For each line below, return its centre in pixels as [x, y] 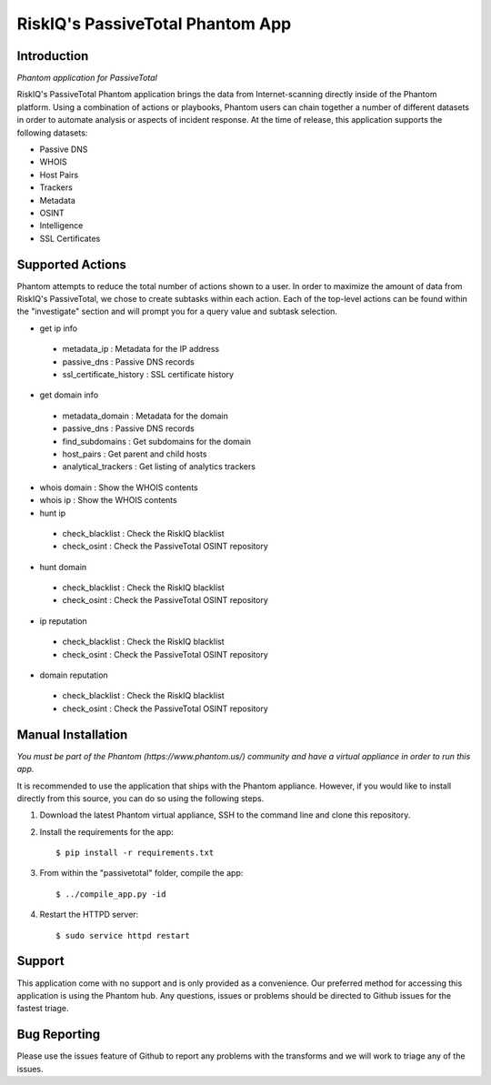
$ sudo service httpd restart [123, 935]
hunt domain [63, 567]
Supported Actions [71, 264]
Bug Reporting [59, 1035]
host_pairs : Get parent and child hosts [135, 454]
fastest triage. [43, 1009]
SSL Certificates [70, 238]
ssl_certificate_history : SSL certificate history [148, 374]
